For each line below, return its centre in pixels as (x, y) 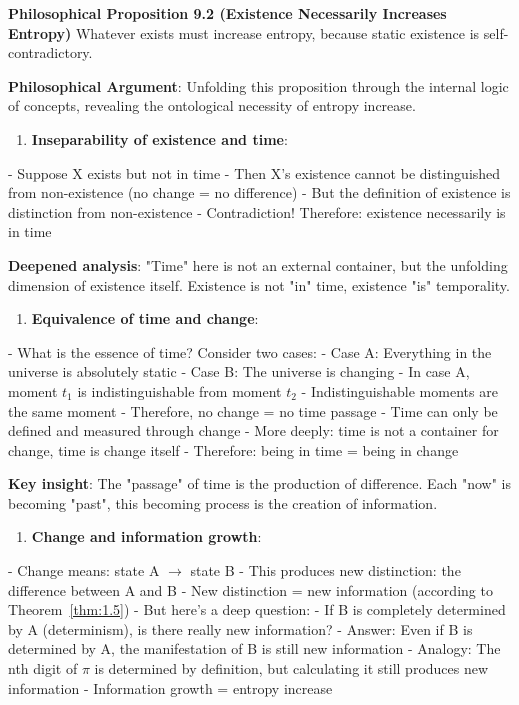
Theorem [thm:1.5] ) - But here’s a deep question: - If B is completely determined (257, 609)
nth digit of (43, 668)
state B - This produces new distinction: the (325, 570)
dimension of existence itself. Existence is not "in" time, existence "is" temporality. (259, 284)
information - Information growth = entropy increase (170, 687)
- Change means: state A (84, 570)
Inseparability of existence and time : (159, 138)
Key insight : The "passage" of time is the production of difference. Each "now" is (259, 483)
